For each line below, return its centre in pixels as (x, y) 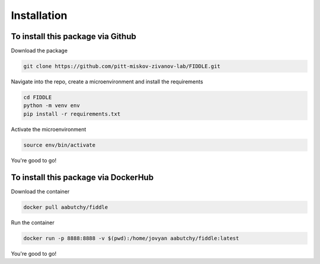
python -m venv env (52, 106)
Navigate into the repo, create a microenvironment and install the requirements (107, 82)
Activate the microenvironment (49, 129)
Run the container (33, 223)
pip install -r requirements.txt (72, 114)
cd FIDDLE (38, 97)
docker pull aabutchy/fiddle (66, 207)
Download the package (39, 51)
